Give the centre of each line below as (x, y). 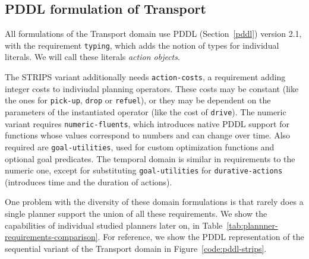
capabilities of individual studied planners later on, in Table (114, 225)
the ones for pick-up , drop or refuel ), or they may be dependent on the (138, 100)
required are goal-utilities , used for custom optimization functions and (140, 146)
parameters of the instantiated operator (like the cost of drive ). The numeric (146, 111)
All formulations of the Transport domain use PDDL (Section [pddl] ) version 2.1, (153, 34)
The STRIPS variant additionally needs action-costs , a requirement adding (145, 77)
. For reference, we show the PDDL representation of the (201, 237)
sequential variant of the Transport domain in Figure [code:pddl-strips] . (136, 248)
